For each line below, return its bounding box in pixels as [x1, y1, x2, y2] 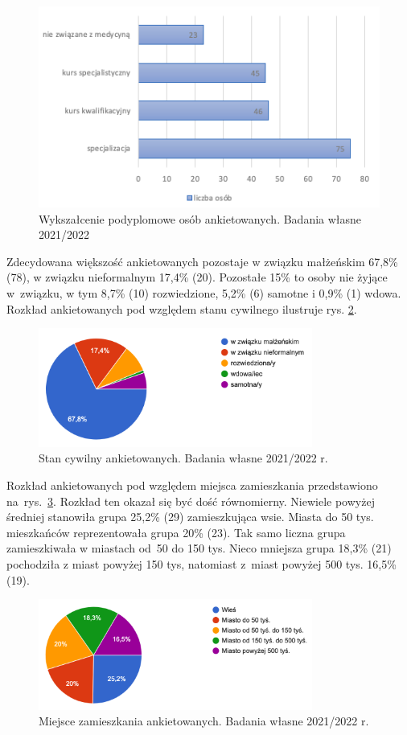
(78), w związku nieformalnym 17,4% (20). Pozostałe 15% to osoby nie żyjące [6, 269, 388, 285]
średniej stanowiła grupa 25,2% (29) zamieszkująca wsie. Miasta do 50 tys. [6, 508, 374, 525]
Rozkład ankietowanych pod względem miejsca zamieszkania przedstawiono [6, 477, 378, 494]
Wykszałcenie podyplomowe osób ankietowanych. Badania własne [39, 210, 362, 227]
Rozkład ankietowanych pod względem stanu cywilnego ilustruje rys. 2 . [6, 300, 357, 317]
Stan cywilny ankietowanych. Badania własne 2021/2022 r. [39, 450, 328, 466]
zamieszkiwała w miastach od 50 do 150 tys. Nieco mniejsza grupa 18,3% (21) [6, 540, 392, 556]
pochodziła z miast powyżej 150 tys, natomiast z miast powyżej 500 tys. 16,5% [6, 556, 397, 572]
